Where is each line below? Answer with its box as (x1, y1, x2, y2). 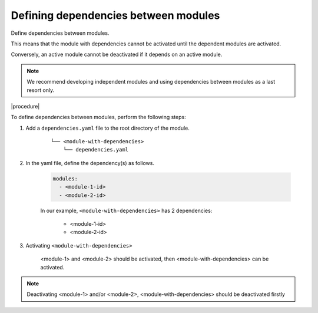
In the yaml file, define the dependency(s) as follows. (25, 159, 154, 166)
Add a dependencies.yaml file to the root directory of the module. (25, 124, 190, 131)
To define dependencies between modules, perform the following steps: (11, 114, 187, 121)
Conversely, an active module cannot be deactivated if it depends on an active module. (11, 51, 223, 58)
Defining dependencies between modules (11, 9, 220, 22)
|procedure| (11, 103, 40, 110)
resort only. (26, 86, 55, 94)
